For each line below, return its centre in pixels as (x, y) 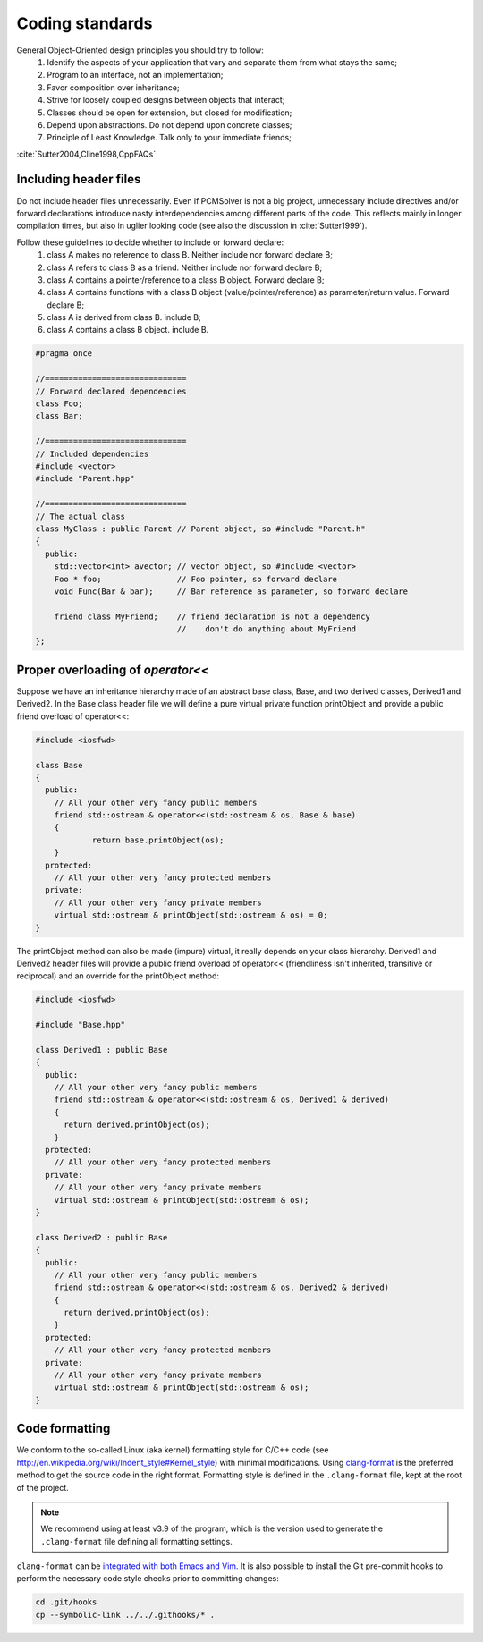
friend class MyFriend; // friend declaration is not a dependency (212, 616)
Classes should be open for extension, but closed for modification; (169, 113)
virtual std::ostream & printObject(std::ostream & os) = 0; (191, 915)
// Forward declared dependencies (111, 391)
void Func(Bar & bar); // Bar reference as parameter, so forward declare (231, 591)
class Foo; (59, 404)
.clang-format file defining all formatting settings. (136, 1541)
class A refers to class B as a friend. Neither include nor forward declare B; (185, 267)
